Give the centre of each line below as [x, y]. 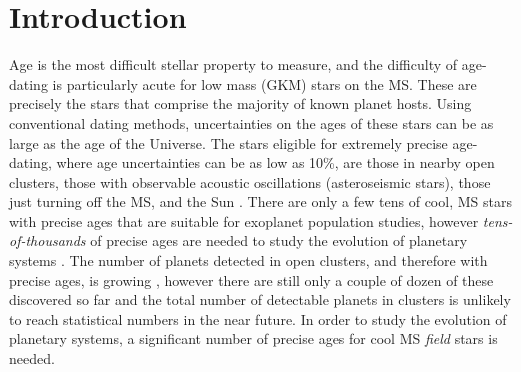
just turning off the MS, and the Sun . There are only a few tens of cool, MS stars [260, 201]
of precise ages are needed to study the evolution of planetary [279, 240]
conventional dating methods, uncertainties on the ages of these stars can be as [251, 122]
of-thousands [47, 240]
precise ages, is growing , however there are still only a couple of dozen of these [251, 279]
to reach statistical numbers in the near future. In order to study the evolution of [258, 318]
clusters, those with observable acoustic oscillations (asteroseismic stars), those [250, 181]
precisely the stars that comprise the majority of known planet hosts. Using [240, 103]
